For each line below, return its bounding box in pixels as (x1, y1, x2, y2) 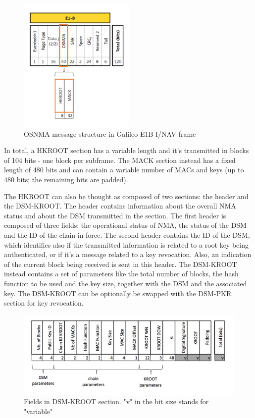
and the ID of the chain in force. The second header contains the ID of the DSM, (4, 229, 250, 240)
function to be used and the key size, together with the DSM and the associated (4, 278, 247, 288)
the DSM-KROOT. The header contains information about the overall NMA (4, 201, 236, 211)
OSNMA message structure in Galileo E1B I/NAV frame (24, 128, 196, 139)
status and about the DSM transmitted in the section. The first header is (4, 210, 226, 220)
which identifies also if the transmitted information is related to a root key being (4, 239, 249, 250)
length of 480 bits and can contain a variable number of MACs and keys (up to (4, 164, 244, 175)
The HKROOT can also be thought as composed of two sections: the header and (4, 191, 249, 201)
